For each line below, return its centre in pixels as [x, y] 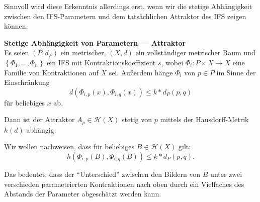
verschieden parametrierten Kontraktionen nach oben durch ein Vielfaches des [124, 184]
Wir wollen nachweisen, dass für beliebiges [69, 146]
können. [16, 26]
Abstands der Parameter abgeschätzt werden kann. [83, 194]
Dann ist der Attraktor [39, 119]
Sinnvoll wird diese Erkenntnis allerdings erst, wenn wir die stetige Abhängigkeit [128, 6]
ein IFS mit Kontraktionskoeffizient [101, 62]
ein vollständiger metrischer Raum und [195, 53]
